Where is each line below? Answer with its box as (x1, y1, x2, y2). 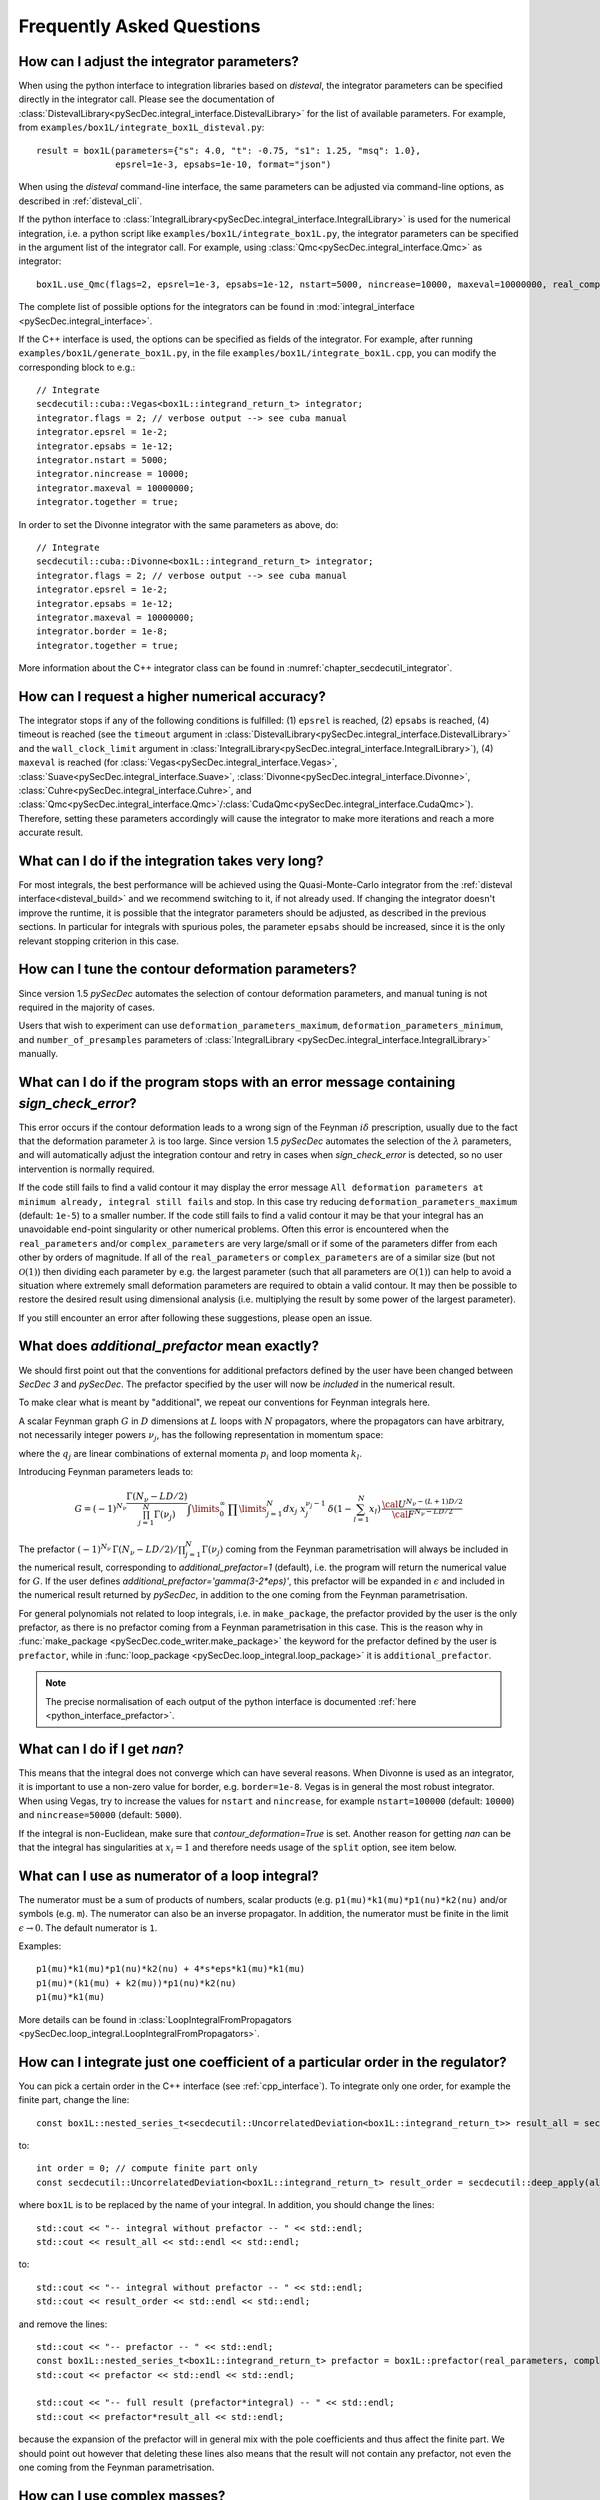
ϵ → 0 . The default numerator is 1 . (18, 1921, 158, 1934)
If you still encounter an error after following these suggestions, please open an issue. (18, 1311, 373, 1324)
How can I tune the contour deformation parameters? (18, 961, 357, 978)
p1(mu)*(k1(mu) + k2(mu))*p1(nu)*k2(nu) (36, 1977, 237, 1989)
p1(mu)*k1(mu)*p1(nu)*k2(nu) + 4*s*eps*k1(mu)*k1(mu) (36, 1963, 305, 1975)
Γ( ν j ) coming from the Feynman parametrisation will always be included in (201, 1543, 509, 1557)
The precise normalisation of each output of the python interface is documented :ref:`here (45, 1695, 417, 1707)
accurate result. (18, 826, 84, 839)
